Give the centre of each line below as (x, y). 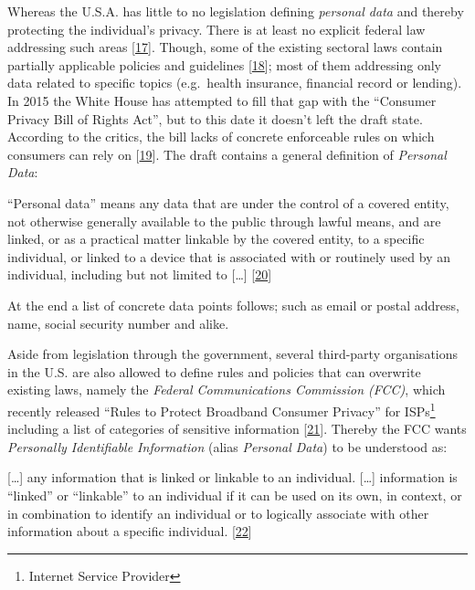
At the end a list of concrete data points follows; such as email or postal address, (233, 305)
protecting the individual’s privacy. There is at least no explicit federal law (216, 29)
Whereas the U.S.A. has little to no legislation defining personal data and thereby (236, 11)
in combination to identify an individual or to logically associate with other (218, 513)
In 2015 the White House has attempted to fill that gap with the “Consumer (222, 100)
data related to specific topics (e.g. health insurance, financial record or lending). (235, 83)
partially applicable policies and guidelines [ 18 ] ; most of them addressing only (224, 64)
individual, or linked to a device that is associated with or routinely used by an (229, 256)
